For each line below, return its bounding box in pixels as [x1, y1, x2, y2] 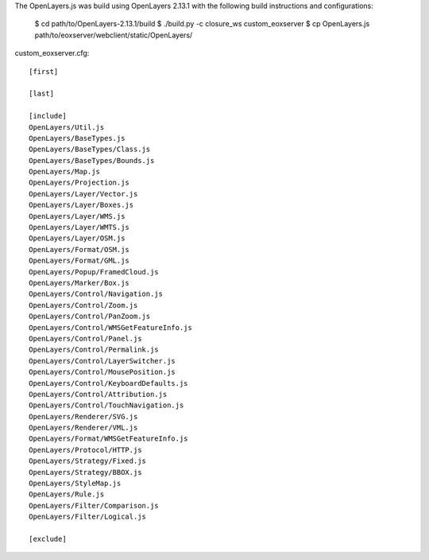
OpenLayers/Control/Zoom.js [29, 301, 138, 309]
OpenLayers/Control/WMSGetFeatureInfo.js [29, 323, 192, 332]
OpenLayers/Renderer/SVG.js [29, 412, 138, 421]
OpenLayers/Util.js [29, 122, 105, 131]
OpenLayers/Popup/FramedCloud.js [29, 267, 159, 276]
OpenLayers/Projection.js [29, 178, 130, 187]
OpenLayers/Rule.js [29, 490, 105, 499]
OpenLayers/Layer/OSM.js [29, 234, 126, 243]
